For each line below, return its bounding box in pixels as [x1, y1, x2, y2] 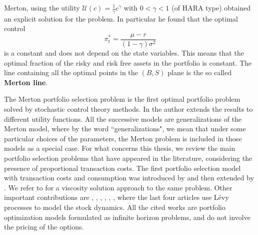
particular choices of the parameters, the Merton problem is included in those [4, 133, 242, 143]
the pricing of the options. [4, 221, 84, 232]
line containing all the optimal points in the [4, 67, 138, 78]
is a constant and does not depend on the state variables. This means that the [4, 48, 244, 58]
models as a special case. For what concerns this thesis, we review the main [4, 143, 235, 153]
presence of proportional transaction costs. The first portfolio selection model [4, 162, 241, 173]
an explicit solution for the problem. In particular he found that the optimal [4, 13, 238, 24]
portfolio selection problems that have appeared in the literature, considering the [4, 153, 252, 163]
